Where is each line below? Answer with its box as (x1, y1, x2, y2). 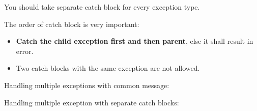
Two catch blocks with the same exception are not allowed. (16, 63, 200, 73)
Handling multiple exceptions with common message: (4, 79, 169, 90)
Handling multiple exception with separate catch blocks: (4, 97, 179, 107)
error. (16, 45, 34, 56)
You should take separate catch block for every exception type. (4, 2, 200, 12)
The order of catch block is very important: (4, 18, 139, 29)
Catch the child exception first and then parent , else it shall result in (16, 36, 253, 46)
